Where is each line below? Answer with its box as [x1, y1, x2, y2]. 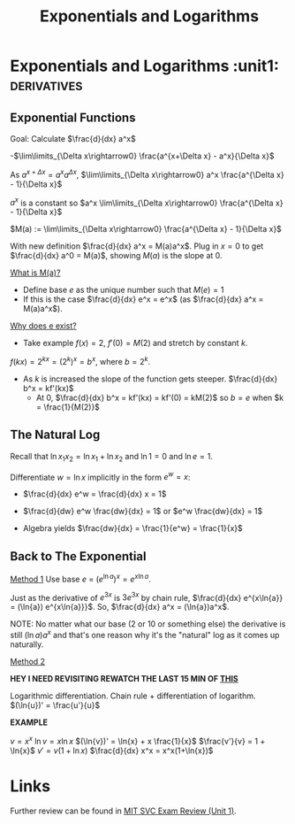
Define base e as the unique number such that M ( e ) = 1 [22, 285, 224, 296]
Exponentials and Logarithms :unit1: [10, 56, 279, 76]
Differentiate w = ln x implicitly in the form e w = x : [10, 470, 191, 482]
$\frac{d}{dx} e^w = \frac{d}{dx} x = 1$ [22, 489, 167, 499]
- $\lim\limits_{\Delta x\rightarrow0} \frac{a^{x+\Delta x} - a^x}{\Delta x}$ [10, 150, 275, 161]
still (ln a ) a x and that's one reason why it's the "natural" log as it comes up [10, 628, 280, 641]
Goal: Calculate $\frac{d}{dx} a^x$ [10, 134, 136, 143]
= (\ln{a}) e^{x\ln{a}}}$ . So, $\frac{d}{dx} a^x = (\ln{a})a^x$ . [10, 602, 230, 612]
